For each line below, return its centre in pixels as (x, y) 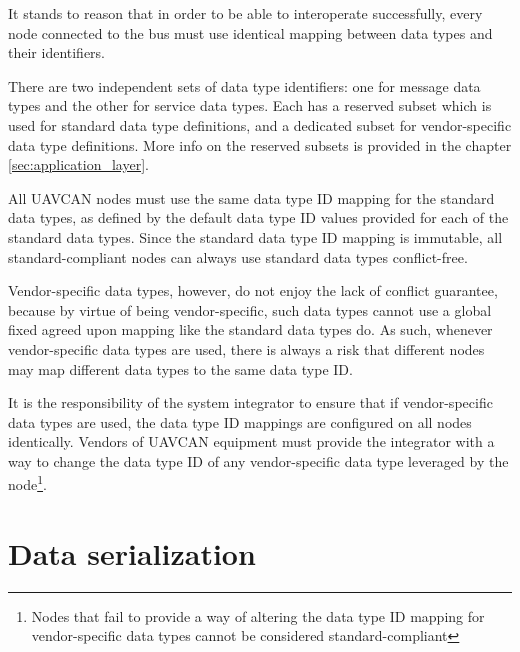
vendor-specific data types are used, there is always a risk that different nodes (246, 348)
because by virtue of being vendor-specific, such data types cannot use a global (250, 309)
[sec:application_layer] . (78, 164)
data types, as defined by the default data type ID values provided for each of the (258, 217)
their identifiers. (57, 52)
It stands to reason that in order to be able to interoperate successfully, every (245, 13)
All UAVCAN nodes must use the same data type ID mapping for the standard (251, 197)
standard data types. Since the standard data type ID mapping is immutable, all (255, 236)
